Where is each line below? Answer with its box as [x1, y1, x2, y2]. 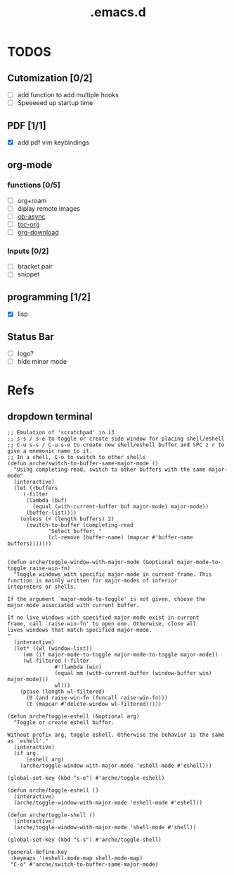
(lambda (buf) [25, 497, 68, 504]
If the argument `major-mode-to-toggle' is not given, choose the [7, 596, 206, 603]
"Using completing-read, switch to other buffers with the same [13, 466, 206, 473]
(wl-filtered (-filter [22, 657, 90, 665]
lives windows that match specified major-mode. [7, 627, 152, 634]
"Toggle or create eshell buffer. [13, 719, 115, 726]
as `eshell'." [7, 738, 49, 745]
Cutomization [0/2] [7, 72, 93, 84]
